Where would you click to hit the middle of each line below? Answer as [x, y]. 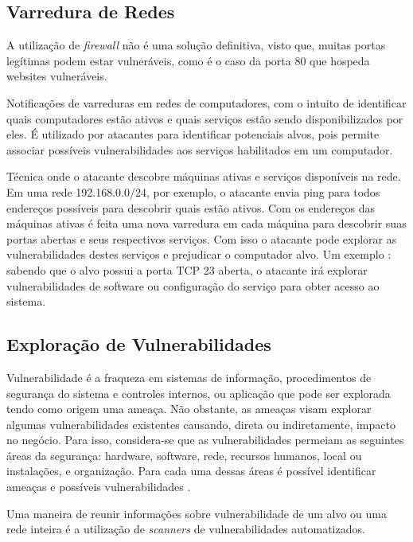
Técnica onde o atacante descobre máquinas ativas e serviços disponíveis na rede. [204, 176]
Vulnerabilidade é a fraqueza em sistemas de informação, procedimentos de [189, 377]
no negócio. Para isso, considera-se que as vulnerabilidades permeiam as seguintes [205, 440]
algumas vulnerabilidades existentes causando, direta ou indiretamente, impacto [201, 424]
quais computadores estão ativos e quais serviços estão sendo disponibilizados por [205, 118]
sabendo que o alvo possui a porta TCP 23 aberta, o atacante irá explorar [187, 269]
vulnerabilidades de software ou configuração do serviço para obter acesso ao [193, 285]
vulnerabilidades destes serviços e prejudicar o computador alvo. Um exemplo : [199, 254]
